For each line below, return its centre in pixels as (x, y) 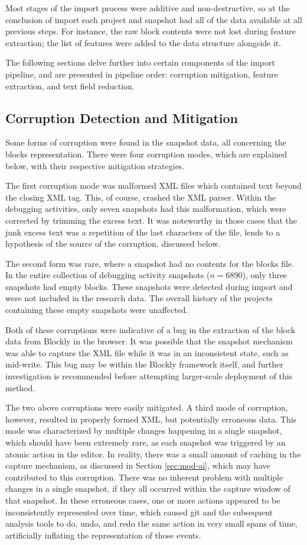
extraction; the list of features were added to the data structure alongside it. (143, 42)
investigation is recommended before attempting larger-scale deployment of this (149, 376)
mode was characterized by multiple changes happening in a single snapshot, (144, 430)
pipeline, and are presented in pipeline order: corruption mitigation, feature (142, 74)
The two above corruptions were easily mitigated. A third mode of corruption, (147, 407)
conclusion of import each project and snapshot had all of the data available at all (154, 19)
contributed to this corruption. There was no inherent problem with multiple (144, 477)
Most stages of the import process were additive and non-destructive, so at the (148, 8)
